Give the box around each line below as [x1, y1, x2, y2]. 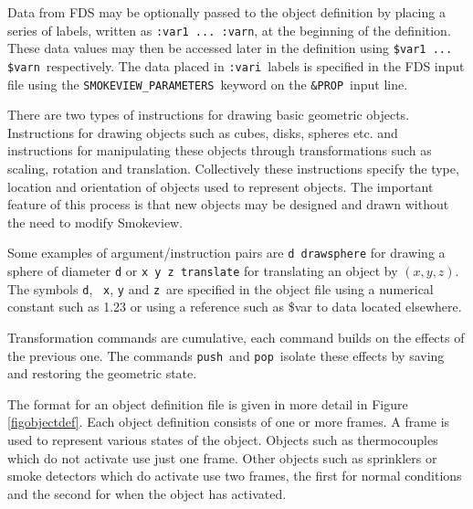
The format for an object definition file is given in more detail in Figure [7, 394, 408, 413]
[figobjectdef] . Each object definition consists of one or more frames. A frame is [7, 412, 450, 431]
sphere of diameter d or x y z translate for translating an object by [7, 261, 398, 281]
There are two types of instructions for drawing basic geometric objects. [7, 105, 410, 124]
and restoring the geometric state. [7, 364, 197, 383]
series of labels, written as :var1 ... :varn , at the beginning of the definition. [7, 20, 451, 39]
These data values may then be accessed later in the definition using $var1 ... [7, 38, 453, 58]
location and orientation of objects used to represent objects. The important [7, 176, 434, 196]
